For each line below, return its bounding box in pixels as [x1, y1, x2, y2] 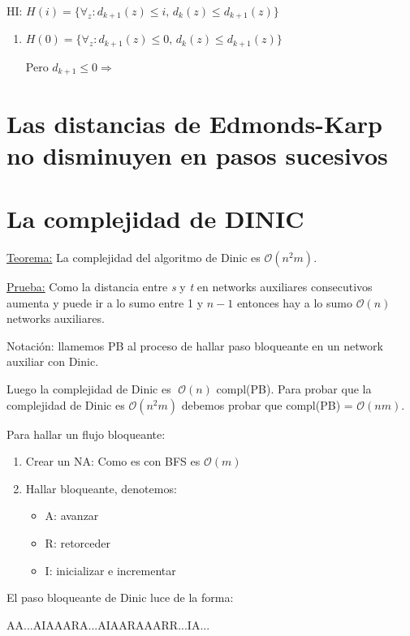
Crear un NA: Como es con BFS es [25, 453, 201, 470]
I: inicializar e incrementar [45, 561, 176, 578]
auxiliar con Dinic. [6, 353, 99, 370]
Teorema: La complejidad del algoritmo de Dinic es [6, 249, 261, 266]
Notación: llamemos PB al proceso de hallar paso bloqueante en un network [6, 337, 383, 354]
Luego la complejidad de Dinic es [6, 380, 171, 397]
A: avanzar [45, 507, 99, 524]
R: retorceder [45, 534, 111, 551]
